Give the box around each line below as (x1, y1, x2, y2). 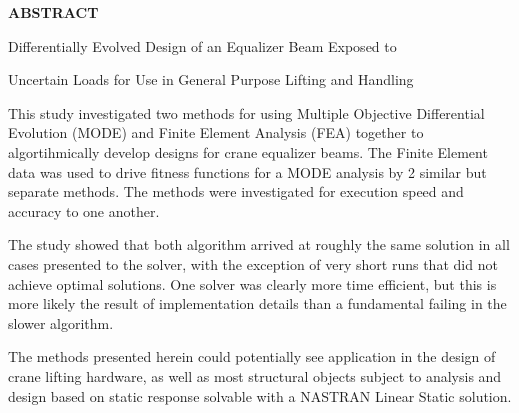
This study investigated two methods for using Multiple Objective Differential (8, 102, 485, 123)
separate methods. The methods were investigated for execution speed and (8, 181, 464, 202)
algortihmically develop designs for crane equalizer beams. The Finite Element (8, 141, 488, 162)
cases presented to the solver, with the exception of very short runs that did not (8, 253, 498, 274)
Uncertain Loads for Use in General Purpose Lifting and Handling (8, 69, 414, 90)
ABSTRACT (8, 2, 99, 22)
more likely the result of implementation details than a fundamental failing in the (8, 293, 507, 314)
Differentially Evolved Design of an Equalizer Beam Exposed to (8, 35, 397, 56)
